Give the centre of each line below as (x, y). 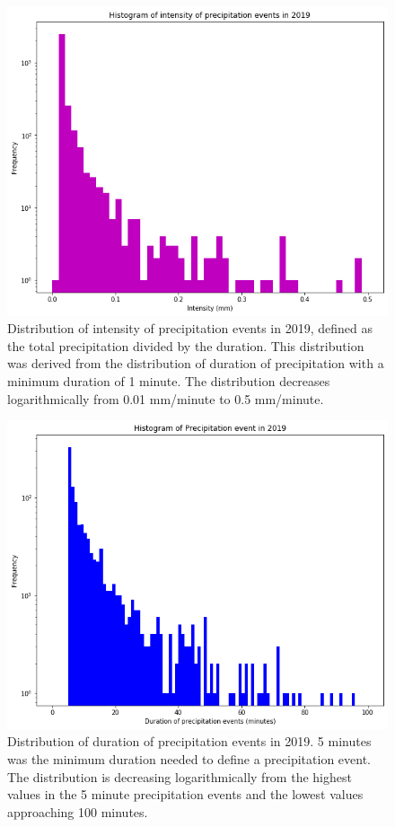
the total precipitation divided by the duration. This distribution (186, 345)
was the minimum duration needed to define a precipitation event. (189, 759)
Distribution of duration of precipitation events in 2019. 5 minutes (189, 741)
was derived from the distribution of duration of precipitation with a (196, 363)
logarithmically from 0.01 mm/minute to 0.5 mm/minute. (166, 398)
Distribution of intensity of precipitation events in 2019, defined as (190, 328)
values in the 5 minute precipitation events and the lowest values (185, 794)
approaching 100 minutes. (78, 811)
